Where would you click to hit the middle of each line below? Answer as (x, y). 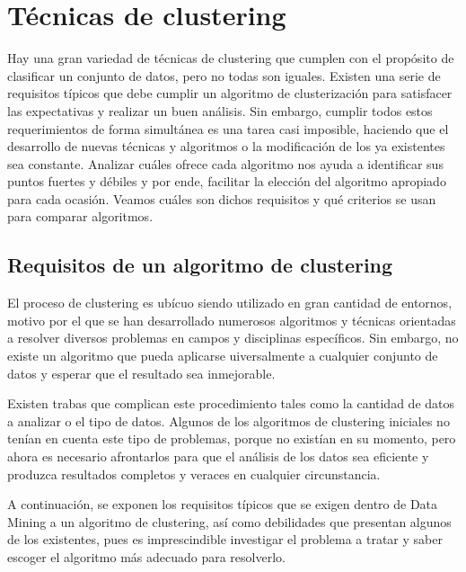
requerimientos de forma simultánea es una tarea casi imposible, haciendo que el (228, 128)
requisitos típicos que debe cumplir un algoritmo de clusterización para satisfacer (230, 93)
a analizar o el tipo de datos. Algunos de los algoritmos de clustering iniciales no (229, 420)
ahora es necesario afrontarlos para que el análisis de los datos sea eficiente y (218, 456)
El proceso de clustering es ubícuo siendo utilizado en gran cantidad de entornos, (230, 303)
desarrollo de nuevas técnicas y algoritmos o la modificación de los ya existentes (226, 146)
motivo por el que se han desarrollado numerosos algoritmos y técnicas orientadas (232, 320)
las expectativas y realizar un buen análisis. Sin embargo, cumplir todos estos (220, 110)
